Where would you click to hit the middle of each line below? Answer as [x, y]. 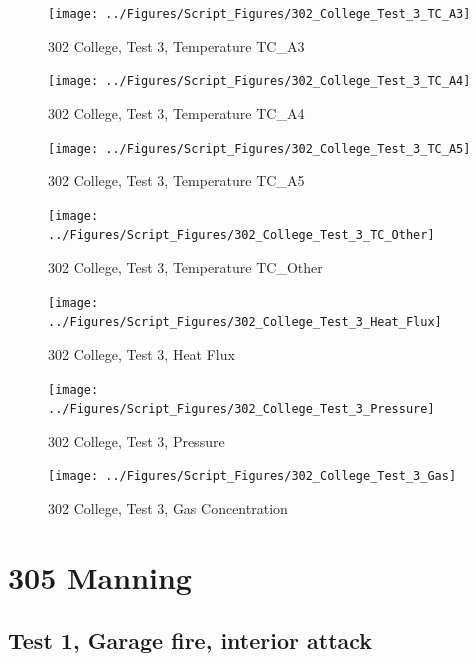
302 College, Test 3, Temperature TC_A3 [176, 45]
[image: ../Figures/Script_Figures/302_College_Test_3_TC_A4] [259, 81]
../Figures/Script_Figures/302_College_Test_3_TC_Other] [241, 235]
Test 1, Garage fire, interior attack [190, 640]
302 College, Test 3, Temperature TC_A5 [176, 180]
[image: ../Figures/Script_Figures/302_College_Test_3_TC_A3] [259, 14]
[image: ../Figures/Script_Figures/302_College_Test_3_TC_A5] [259, 148]
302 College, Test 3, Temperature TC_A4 [176, 112]
